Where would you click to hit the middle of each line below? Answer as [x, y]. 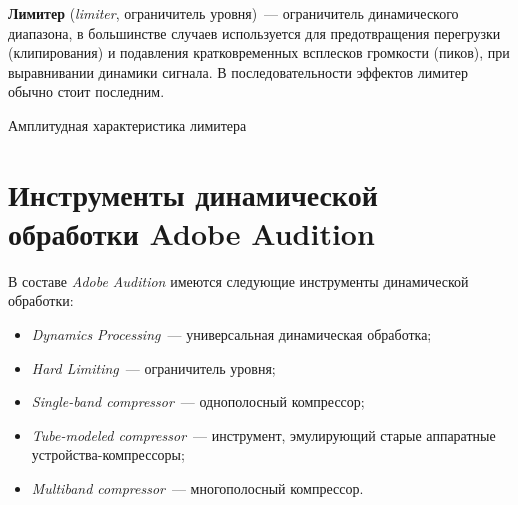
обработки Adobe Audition [191, 232]
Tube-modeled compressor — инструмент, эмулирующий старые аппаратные [263, 434]
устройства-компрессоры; [108, 454]
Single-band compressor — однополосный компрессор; [198, 401]
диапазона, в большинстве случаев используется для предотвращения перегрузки [254, 32]
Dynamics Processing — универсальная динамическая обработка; [231, 334]
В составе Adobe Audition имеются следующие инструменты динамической [238, 280]
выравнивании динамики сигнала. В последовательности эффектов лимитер [238, 71]
